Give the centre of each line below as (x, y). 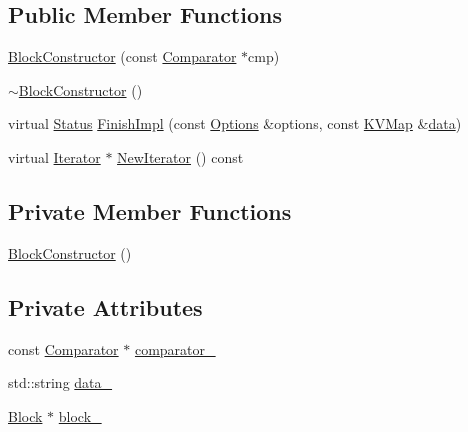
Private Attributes (105, 306)
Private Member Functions (150, 210)
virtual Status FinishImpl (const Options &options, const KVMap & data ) (235, 123)
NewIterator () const (180, 156)
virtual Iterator (54, 156)
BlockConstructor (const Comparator (122, 56)
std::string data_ (60, 382)
